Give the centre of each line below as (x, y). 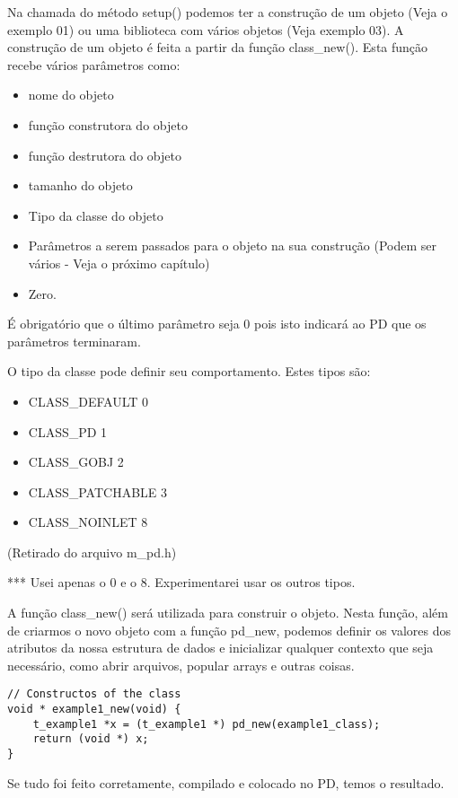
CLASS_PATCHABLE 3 (98, 491)
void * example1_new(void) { (94, 710)
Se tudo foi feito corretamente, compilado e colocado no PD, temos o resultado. (226, 782)
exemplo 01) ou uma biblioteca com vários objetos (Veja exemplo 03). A (206, 29)
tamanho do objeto (80, 185)
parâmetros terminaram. (74, 341)
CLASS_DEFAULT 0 (88, 401)
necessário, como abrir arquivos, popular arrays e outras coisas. (181, 665)
